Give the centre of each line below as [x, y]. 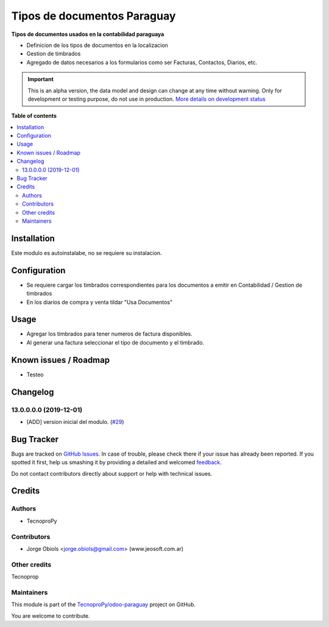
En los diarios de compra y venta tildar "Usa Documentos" [100, 302]
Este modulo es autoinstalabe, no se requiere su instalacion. [87, 253]
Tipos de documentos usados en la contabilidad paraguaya [88, 34]
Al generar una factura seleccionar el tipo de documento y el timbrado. [115, 342]
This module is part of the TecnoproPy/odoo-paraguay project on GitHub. [104, 604]
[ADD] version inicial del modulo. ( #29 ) [75, 421]
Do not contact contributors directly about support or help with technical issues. [112, 473]
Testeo [35, 374]
